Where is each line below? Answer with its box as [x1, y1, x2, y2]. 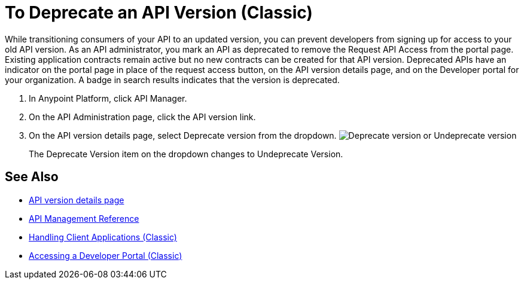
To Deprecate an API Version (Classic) [5, 2, 313, 23]
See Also [5, 169, 59, 185]
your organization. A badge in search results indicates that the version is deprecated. [5, 74, 340, 85]
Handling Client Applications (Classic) [29, 231, 177, 242]
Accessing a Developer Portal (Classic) [29, 250, 182, 261]
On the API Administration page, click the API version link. [29, 111, 256, 122]
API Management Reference [29, 213, 139, 224]
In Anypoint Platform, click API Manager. [29, 93, 187, 103]
